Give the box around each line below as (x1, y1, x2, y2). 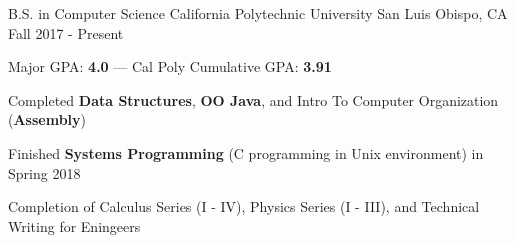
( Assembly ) (8, 109, 87, 130)
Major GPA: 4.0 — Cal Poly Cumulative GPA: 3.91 (8, 56, 332, 77)
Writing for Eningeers (8, 215, 141, 236)
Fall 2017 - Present (8, 22, 124, 43)
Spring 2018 (8, 162, 81, 183)
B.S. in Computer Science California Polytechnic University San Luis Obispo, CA (8, 3, 508, 23)
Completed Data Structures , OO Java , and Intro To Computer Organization (8, 89, 499, 110)
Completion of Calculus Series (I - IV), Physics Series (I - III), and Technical (8, 196, 480, 217)
